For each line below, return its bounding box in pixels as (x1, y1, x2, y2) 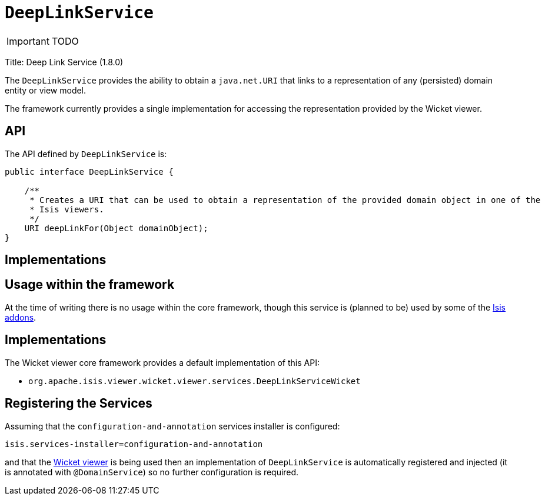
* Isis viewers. (29, 204, 104, 214)
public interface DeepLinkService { (5, 166, 174, 176)
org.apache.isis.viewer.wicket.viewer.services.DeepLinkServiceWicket (28, 376, 361, 386)
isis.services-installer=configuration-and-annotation (5, 439, 263, 449)
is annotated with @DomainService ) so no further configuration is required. (5, 466, 299, 477)
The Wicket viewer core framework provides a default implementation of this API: (5, 357, 320, 368)
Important (6, 35, 49, 47)
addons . (5, 312, 36, 322)
